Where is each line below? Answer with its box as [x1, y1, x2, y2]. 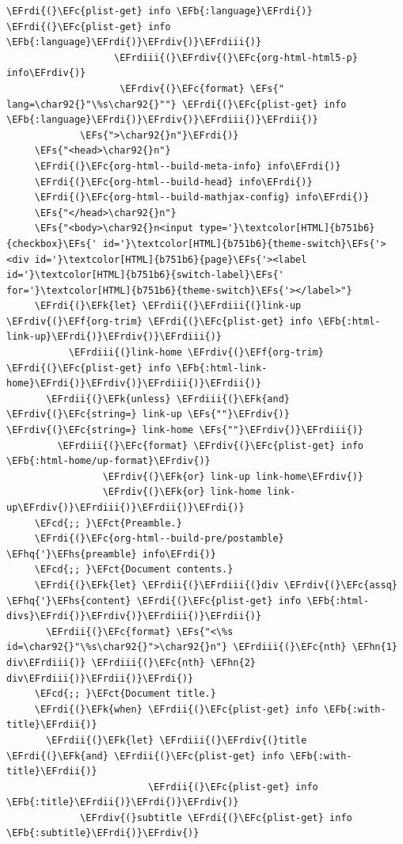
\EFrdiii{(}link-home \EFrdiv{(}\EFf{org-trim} [68, 347, 324, 359]
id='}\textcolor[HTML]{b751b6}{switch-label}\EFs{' [6, 269, 284, 281]
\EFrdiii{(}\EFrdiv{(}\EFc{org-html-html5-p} [114, 51, 358, 63]
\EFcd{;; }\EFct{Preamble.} [34, 517, 182, 529]
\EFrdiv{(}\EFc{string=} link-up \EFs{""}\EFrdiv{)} [6, 409, 290, 420]
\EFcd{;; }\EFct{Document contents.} [34, 564, 234, 576]
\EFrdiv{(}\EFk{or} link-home [102, 486, 262, 498]
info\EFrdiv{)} [6, 67, 86, 79]
